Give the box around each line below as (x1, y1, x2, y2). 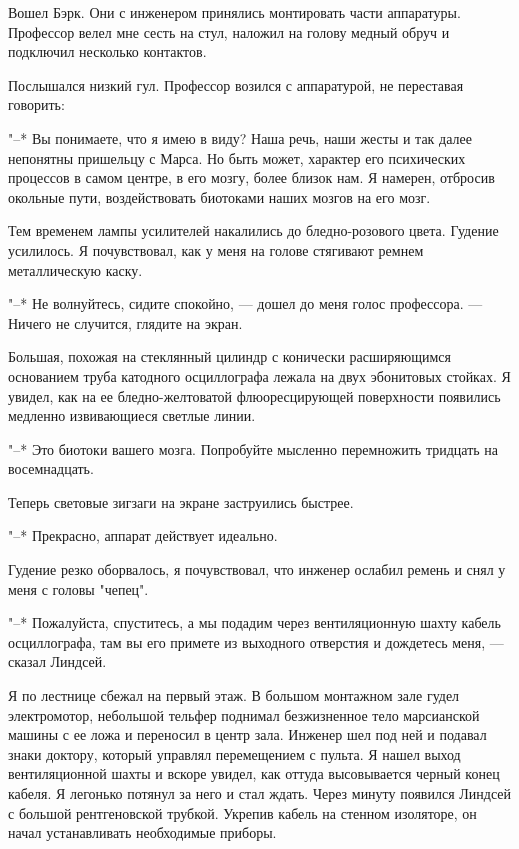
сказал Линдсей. (8, 651, 107, 672)
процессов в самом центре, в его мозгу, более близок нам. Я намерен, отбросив (8, 167, 495, 188)
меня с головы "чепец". (8, 578, 149, 599)
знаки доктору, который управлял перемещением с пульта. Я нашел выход (8, 743, 461, 764)
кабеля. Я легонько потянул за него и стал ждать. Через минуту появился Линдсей (8, 783, 511, 803)
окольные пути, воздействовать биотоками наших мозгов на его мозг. (8, 186, 431, 207)
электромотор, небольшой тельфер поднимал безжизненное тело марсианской (8, 704, 480, 725)
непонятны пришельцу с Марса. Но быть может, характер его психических (8, 147, 466, 168)
